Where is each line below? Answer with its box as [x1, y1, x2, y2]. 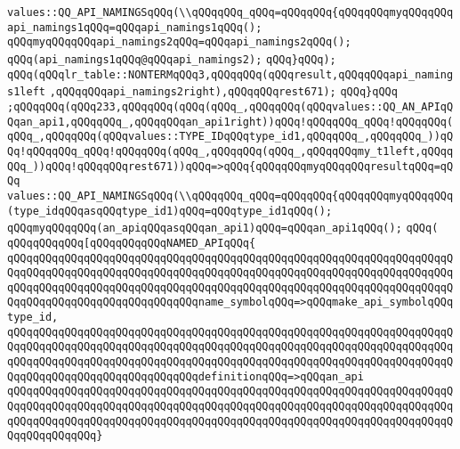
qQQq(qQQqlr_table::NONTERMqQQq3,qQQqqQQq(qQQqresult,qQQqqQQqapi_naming [7, 68, 454, 81]
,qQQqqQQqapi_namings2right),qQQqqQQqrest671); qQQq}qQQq [49, 86, 398, 99]
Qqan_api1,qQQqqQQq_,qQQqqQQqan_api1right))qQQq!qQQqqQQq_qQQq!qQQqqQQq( [7, 115, 454, 128]
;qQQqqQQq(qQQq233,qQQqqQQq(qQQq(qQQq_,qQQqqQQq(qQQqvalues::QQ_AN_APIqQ [7, 100, 454, 113]
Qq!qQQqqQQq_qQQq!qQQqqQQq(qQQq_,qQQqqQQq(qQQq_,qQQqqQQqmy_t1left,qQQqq [7, 144, 454, 158]
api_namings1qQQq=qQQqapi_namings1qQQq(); [7, 20, 262, 34]
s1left [7, 86, 45, 99]
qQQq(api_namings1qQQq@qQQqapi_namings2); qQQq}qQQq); [7, 53, 336, 66]
